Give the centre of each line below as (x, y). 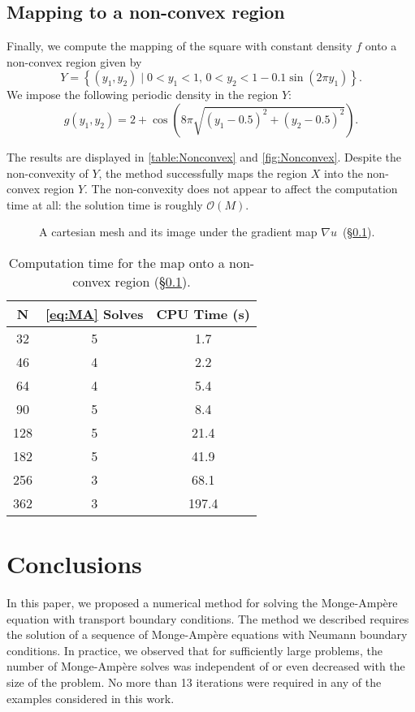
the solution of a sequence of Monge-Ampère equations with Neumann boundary (207, 634)
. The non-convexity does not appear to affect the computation (241, 189)
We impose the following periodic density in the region (143, 95)
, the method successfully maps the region (203, 173)
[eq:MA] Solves (95, 313)
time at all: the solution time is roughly (105, 204)
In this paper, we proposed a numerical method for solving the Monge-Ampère (202, 603)
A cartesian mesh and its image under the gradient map (178, 232)
